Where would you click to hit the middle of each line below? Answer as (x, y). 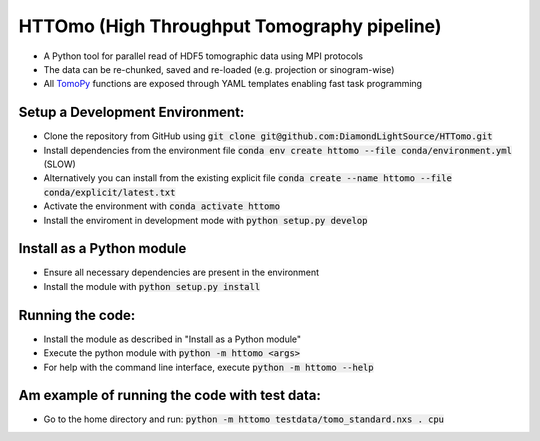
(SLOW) (60, 164)
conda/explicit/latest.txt (109, 192)
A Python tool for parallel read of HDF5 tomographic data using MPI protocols (203, 56)
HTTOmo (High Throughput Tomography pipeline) (230, 26)
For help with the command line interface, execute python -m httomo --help (208, 367)
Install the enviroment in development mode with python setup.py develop (205, 220)
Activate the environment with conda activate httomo (161, 206)
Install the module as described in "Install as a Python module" (172, 339)
